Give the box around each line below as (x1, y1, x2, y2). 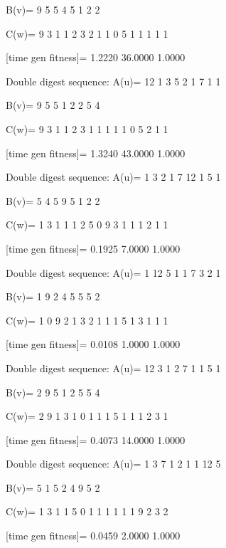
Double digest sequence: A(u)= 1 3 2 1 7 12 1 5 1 (6, 169, 221, 184)
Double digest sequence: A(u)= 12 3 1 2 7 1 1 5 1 (6, 360, 221, 375)
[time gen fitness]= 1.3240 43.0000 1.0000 (6, 145, 185, 160)
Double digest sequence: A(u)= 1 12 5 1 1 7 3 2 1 (6, 265, 221, 280)
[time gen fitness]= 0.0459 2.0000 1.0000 (6, 528, 181, 543)
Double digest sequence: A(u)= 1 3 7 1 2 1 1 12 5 (6, 456, 221, 471)
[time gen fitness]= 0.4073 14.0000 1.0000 (6, 432, 185, 447)
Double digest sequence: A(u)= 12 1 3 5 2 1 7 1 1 (6, 73, 221, 88)
